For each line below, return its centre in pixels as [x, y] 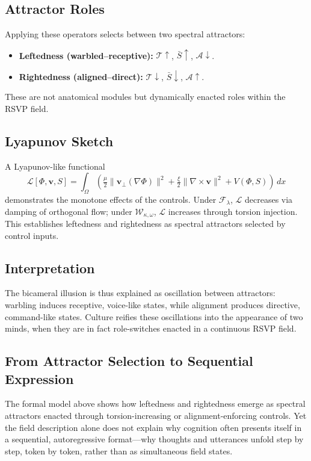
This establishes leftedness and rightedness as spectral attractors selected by [145, 224]
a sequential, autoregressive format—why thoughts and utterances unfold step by [154, 439]
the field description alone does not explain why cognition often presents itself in [153, 427]
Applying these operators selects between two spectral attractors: [125, 34]
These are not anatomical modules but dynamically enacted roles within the [145, 97]
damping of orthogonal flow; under [69, 211]
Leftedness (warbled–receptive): [86, 55]
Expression [39, 378]
